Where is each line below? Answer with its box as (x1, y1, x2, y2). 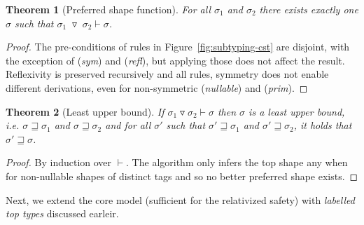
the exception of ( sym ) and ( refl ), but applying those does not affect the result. (6, 53, 345, 67)
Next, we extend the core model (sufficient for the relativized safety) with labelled (6, 192, 355, 207)
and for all (105, 118, 151, 132)
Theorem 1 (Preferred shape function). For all (6, 2, 211, 16)
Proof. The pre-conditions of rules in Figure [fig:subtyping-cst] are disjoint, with (6, 39, 350, 54)
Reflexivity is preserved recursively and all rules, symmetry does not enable (6, 67, 329, 81)
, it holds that (293, 118, 352, 132)
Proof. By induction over (6, 155, 112, 170)
